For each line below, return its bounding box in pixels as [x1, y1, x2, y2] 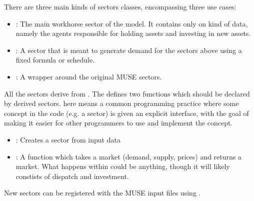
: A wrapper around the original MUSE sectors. [15, 71, 162, 81]
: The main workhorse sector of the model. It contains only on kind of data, [15, 18, 248, 28]
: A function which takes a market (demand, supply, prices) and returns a [15, 151, 242, 161]
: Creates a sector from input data [15, 134, 120, 144]
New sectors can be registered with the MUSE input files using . [4, 187, 201, 198]
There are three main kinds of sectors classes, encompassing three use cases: [4, 1, 236, 11]
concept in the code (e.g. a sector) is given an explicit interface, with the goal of [4, 107, 249, 118]
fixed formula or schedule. [15, 54, 95, 65]
